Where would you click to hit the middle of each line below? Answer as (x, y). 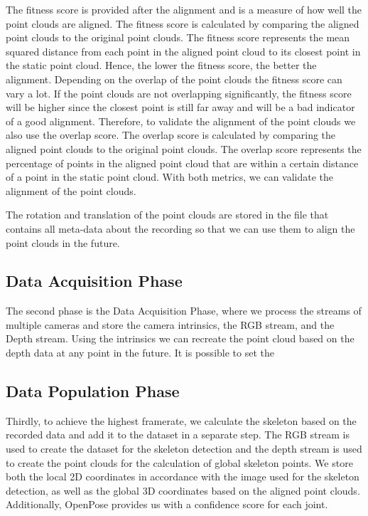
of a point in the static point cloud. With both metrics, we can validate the (170, 177)
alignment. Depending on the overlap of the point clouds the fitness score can (174, 79)
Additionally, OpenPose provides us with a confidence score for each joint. (167, 504)
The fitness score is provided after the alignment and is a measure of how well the (184, 9)
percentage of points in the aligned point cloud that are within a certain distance (182, 163)
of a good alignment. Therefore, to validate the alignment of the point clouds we (181, 121)
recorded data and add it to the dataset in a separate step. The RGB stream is (178, 435)
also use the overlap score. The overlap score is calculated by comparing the (171, 135)
